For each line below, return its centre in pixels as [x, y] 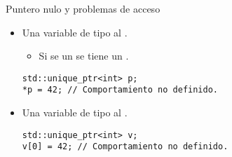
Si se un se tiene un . [84, 56]
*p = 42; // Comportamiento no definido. [120, 90]
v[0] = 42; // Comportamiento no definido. [125, 147]
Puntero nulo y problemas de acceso [83, 8]
